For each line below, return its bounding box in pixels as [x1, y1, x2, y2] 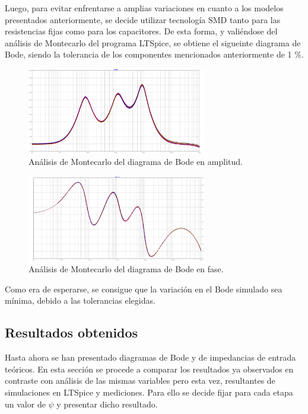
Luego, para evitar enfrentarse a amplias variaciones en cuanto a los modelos [5, 2, 284, 14]
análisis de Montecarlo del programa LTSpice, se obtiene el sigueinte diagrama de [5, 36, 301, 49]
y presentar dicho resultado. [56, 397, 158, 410]
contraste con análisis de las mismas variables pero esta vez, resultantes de [5, 374, 275, 387]
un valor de [5, 397, 46, 410]
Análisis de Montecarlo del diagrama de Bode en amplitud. [28, 155, 243, 168]
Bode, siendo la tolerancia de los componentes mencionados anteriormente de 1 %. [5, 48, 304, 60]
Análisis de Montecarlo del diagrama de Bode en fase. [28, 263, 224, 275]
